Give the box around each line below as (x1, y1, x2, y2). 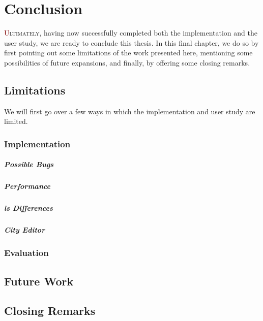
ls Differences (4, 203, 53, 213)
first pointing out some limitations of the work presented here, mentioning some (4, 47, 253, 58)
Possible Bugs (4, 159, 54, 170)
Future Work (4, 273, 74, 288)
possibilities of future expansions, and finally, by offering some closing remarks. (4, 57, 250, 68)
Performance (4, 181, 51, 191)
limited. (4, 116, 28, 126)
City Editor (4, 224, 45, 235)
